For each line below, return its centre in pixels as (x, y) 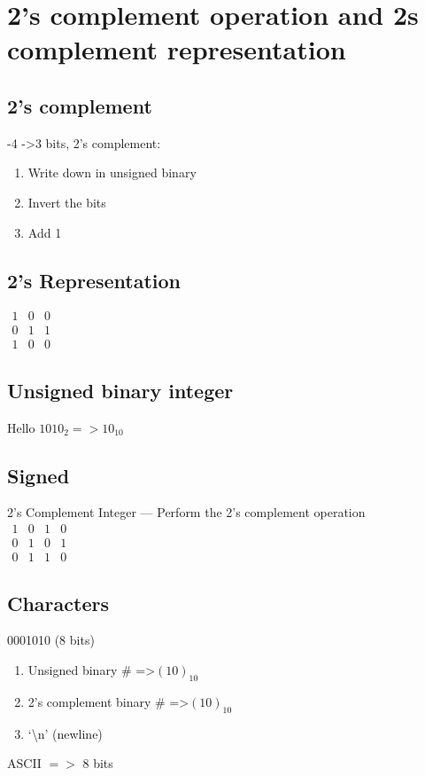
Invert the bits (67, 202)
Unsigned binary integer (120, 390)
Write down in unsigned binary (112, 172)
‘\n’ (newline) (65, 733)
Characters (58, 603)
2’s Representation (94, 280)
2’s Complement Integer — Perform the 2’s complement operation (186, 512)
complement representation (177, 49)
